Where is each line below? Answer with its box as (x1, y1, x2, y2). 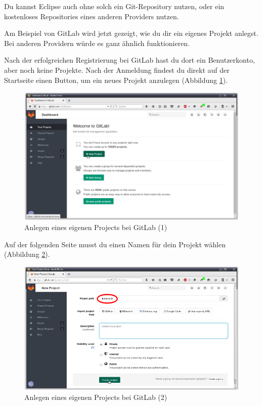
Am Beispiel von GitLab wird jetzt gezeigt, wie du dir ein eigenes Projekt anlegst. (4, 28, 258, 38)
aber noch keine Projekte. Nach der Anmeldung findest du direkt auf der (4, 64, 230, 75)
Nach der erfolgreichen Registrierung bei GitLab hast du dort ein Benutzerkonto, (4, 55, 255, 65)
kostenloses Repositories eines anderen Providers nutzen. (4, 11, 179, 21)
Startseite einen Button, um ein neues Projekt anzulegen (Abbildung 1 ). (4, 74, 228, 85)
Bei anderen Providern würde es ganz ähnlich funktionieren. (4, 37, 190, 48)
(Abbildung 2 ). (4, 249, 50, 259)
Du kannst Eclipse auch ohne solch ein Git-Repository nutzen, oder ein (4, 1, 225, 11)
